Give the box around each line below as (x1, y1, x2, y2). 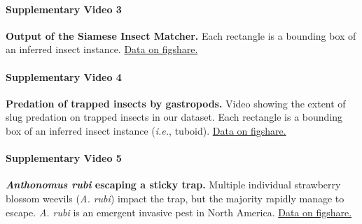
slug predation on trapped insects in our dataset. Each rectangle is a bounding (6, 110, 343, 124)
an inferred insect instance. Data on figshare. (6, 42, 198, 57)
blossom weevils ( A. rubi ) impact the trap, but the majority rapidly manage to (6, 191, 344, 205)
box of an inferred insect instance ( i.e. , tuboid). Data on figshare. (6, 123, 286, 137)
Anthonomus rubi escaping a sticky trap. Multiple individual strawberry (6, 177, 341, 192)
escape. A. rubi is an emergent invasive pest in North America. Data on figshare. (6, 204, 352, 219)
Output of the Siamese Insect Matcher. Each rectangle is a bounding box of (6, 28, 356, 43)
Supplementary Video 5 (6, 151, 122, 165)
